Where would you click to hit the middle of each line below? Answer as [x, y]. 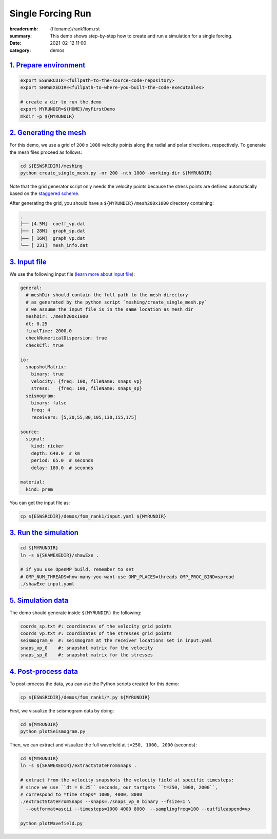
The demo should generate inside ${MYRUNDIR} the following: [75, 613]
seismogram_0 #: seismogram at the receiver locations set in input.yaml [116, 641]
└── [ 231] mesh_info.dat [54, 245]
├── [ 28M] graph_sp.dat [53, 231]
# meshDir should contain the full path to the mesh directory [107, 295]
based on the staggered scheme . [44, 193]
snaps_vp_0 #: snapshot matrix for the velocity [87, 648]
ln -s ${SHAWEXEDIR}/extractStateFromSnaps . [78, 766]
